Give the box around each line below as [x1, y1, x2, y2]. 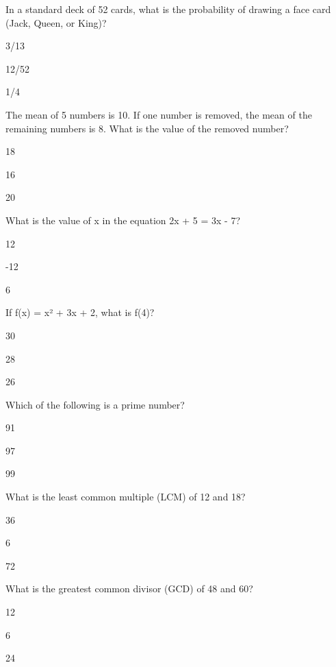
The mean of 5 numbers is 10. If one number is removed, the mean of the [5, 107, 312, 121]
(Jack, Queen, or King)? [5, 15, 107, 29]
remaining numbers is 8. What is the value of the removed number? [5, 121, 289, 135]
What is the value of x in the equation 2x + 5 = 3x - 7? [5, 213, 241, 227]
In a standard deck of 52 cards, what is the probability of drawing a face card [5, 2, 331, 16]
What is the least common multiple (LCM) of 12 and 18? [5, 489, 246, 504]
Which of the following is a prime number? [5, 397, 185, 411]
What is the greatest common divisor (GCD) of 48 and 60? [5, 581, 253, 596]
